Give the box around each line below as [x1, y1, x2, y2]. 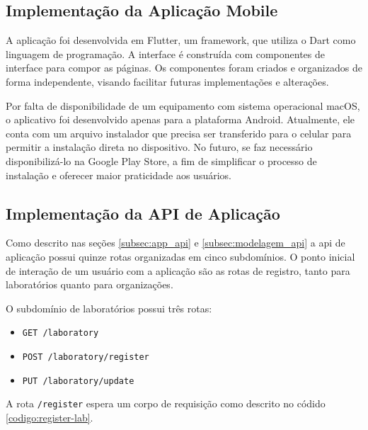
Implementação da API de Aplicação [6, 202, 280, 224]
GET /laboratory [22, 328, 99, 339]
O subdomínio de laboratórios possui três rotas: [6, 300, 212, 315]
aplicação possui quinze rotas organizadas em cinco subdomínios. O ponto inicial [6, 249, 355, 264]
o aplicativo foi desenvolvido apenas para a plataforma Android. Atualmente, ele [6, 112, 355, 127]
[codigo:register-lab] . [6, 409, 93, 424]
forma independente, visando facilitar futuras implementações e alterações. [6, 74, 329, 89]
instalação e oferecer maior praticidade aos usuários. [6, 167, 231, 182]
